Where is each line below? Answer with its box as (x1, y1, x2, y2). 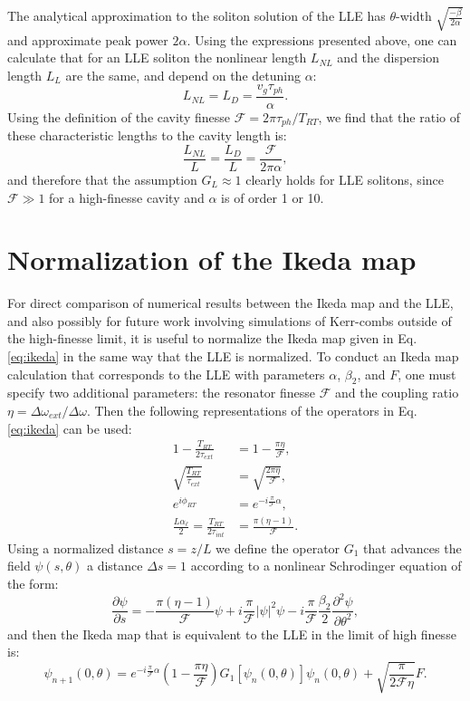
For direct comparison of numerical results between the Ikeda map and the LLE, (7, 293, 454, 312)
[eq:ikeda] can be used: (7, 418, 132, 437)
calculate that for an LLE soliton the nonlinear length (7, 48, 307, 67)
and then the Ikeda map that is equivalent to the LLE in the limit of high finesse (7, 624, 456, 643)
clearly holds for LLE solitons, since (245, 169, 444, 188)
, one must (398, 364, 456, 383)
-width (396, 6, 432, 25)
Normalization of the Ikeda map (7, 241, 417, 278)
